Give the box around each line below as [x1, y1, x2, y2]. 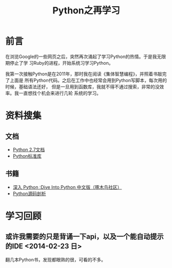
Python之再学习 [52, 5, 120, 16]
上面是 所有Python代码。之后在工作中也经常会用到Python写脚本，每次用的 [9, 77, 167, 83]
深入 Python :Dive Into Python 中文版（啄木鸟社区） [12, 184, 122, 190]
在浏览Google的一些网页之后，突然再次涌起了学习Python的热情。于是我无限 [5, 53, 166, 60]
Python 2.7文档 [12, 146, 45, 152]
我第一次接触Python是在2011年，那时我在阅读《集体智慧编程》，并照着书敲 [5, 70, 163, 77]
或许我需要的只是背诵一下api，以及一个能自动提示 [5, 232, 164, 241]
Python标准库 [12, 152, 42, 159]
